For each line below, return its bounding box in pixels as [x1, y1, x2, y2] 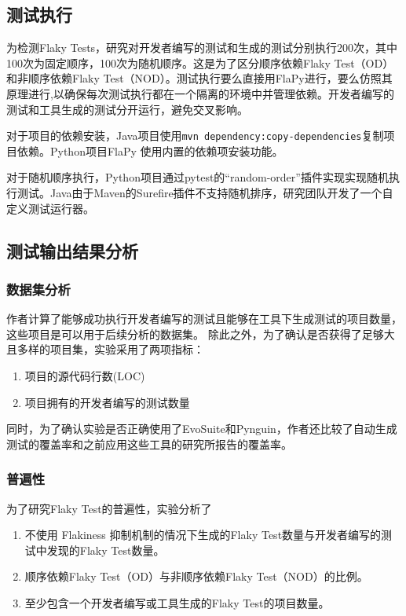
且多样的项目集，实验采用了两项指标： [6, 341, 204, 357]
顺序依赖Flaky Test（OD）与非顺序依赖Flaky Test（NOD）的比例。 [24, 568, 368, 585]
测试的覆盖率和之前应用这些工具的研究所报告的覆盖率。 [6, 435, 292, 452]
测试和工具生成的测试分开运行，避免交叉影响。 [6, 101, 248, 117]
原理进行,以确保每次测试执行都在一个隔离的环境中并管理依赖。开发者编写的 [6, 85, 394, 101]
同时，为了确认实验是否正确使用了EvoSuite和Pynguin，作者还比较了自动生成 [6, 420, 397, 437]
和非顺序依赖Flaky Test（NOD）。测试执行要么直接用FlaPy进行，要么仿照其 [6, 70, 393, 86]
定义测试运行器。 [6, 200, 94, 216]
